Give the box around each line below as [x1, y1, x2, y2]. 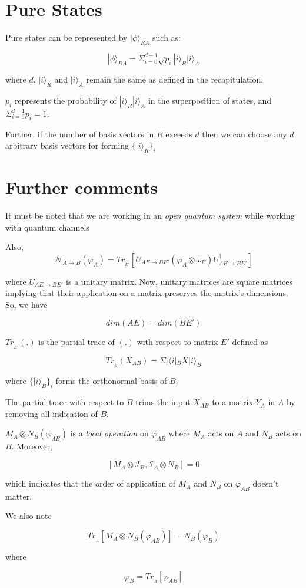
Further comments [5, 175, 158, 199]
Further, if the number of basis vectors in [5, 127, 154, 140]
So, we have [5, 298, 48, 310]
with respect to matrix [137, 335, 218, 347]
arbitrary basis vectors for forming [5, 139, 129, 152]
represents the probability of [14, 94, 117, 106]
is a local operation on [70, 427, 149, 439]
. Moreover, [11, 440, 52, 452]
